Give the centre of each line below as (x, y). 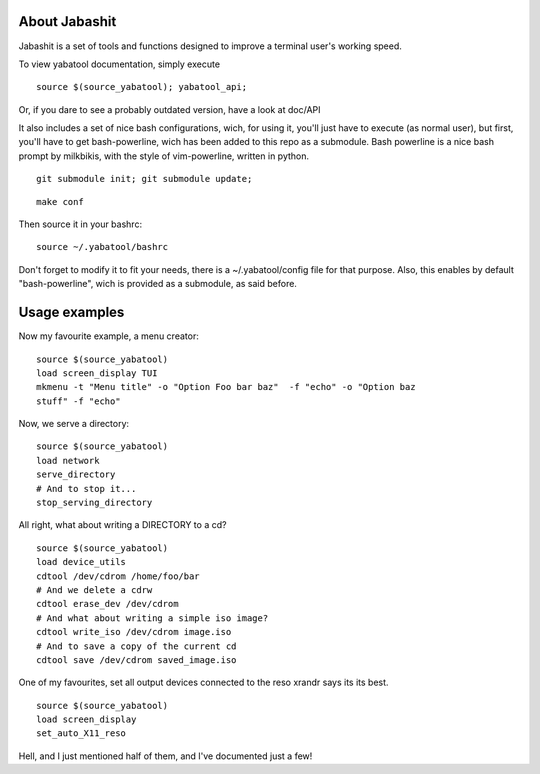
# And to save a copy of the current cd (136, 646)
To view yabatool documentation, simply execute (119, 64)
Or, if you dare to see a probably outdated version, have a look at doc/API (169, 109)
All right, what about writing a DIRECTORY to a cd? (122, 525)
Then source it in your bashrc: (80, 224)
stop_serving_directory (94, 503)
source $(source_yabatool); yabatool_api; (142, 87)
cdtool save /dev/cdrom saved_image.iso (136, 659)
